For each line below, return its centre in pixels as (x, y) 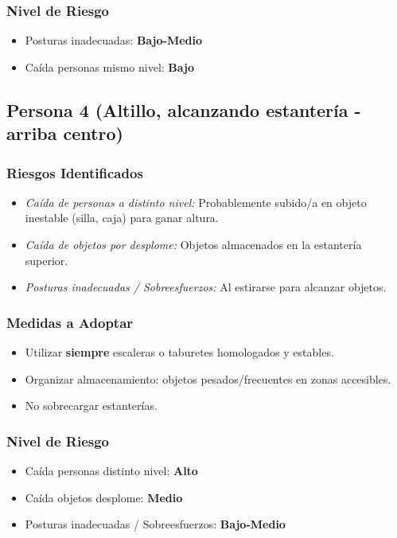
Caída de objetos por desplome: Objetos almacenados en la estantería (193, 244)
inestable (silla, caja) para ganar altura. (122, 218)
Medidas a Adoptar (70, 322)
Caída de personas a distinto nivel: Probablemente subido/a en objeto (196, 202)
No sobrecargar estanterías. (91, 405)
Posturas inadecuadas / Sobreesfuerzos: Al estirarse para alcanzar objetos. (206, 287)
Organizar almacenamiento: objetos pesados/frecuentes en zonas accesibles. (208, 378)
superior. (47, 260)
